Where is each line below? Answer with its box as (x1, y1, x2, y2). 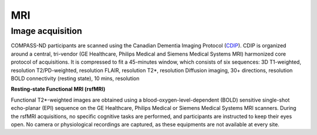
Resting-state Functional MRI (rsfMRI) (11, 85, 106, 93)
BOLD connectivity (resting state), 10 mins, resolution (11, 75, 140, 82)
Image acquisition (11, 26, 82, 36)
